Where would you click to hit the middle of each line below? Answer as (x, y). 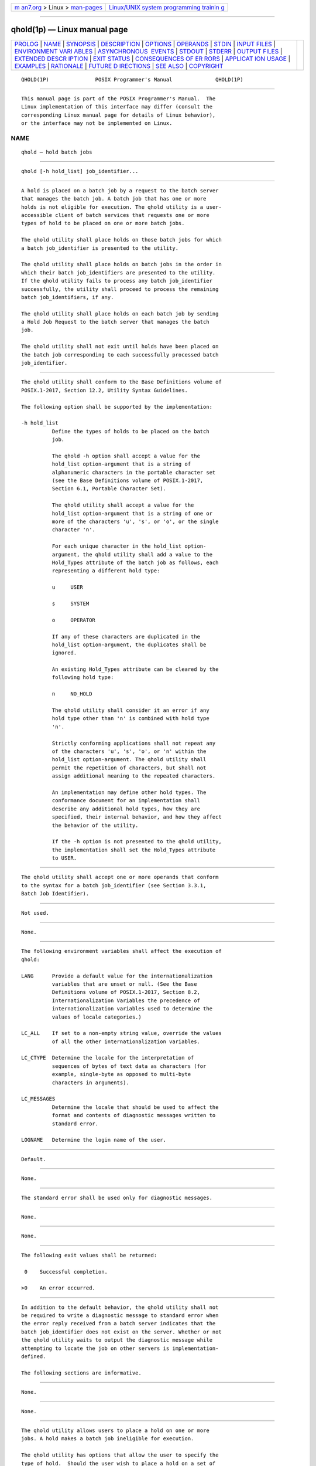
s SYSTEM (71, 603)
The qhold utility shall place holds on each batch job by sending (120, 313)
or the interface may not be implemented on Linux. (97, 123)
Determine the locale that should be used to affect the (135, 1107)
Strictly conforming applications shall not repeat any (134, 743)
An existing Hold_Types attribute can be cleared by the (135, 669)
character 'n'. (74, 530)
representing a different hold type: (106, 571)
